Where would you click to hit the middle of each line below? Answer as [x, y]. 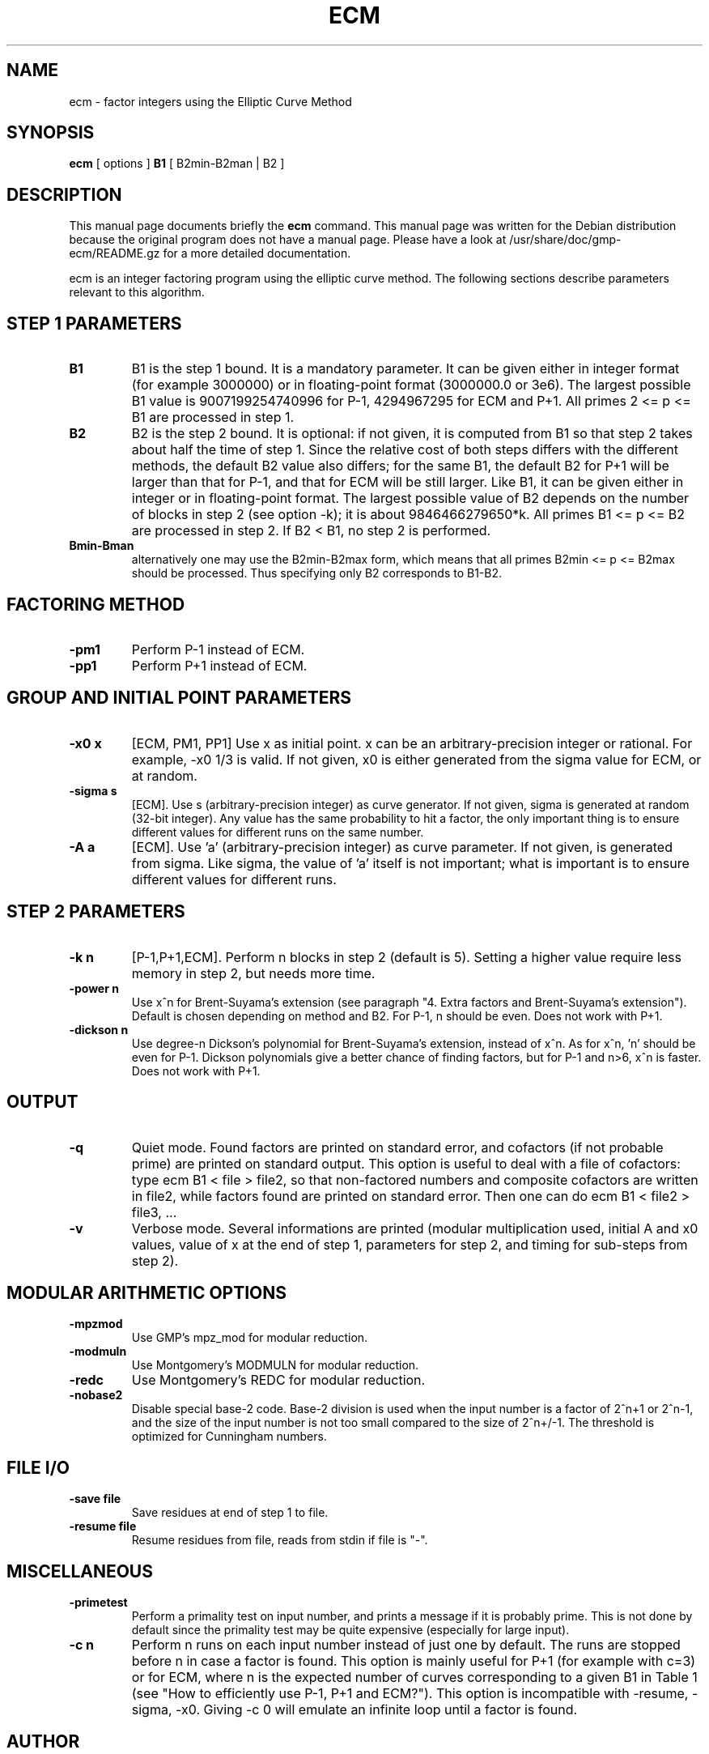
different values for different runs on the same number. [278, 832]
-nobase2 [96, 1395]
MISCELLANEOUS [80, 1571]
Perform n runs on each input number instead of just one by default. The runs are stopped [406, 1645]
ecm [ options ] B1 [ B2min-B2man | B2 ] [177, 164]
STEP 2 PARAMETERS [96, 912]
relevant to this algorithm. [137, 292]
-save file [95, 1499]
